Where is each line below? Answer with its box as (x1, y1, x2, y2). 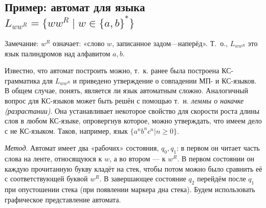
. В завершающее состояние (99, 173, 186, 184)
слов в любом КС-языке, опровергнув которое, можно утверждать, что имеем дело (5, 115, 262, 126)
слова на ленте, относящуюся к (5, 153, 102, 164)
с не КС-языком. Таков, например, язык (5, 125, 128, 136)
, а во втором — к (109, 153, 166, 164)
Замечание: (5, 37, 39, 48)
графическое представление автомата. (5, 194, 121, 204)
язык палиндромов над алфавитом (5, 48, 110, 58)
